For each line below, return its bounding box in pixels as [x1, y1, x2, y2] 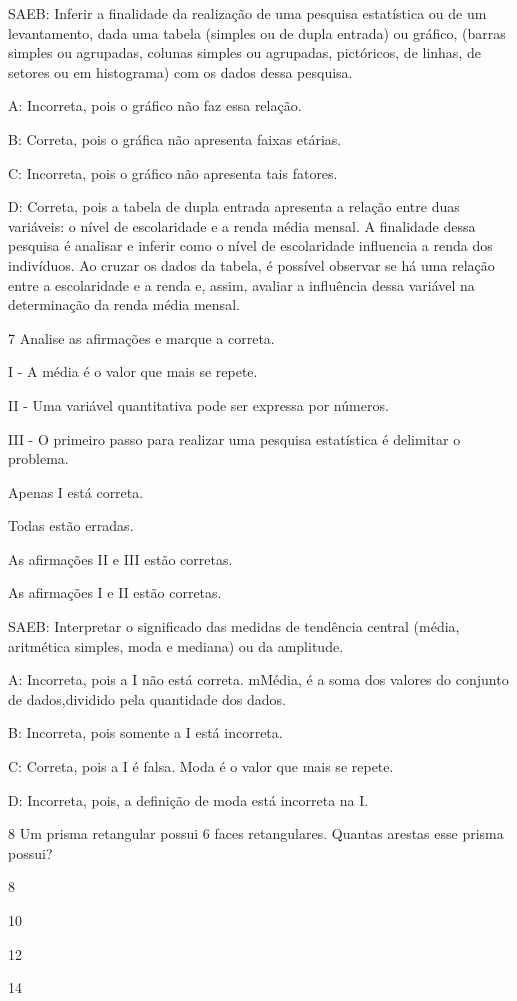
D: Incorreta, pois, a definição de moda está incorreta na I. [8, 789, 369, 810]
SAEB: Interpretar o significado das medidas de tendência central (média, [8, 616, 460, 637]
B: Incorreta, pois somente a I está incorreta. [8, 722, 283, 743]
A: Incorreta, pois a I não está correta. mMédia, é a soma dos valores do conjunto [8, 669, 509, 690]
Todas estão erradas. [8, 515, 134, 536]
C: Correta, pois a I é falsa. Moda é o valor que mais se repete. [8, 756, 394, 777]
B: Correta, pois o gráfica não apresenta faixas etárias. [8, 128, 342, 149]
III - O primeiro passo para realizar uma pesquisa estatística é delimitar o [8, 428, 461, 449]
